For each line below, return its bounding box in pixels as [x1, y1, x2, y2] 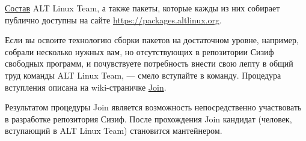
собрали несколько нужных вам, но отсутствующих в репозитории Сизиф [5, 45, 274, 58]
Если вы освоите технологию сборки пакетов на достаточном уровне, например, [5, 34, 299, 46]
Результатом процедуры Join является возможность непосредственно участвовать [5, 101, 302, 113]
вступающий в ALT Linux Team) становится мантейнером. [5, 124, 222, 137]
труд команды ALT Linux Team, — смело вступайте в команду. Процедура [5, 68, 281, 81]
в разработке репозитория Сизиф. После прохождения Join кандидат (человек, [5, 112, 292, 125]
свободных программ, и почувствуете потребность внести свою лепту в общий [5, 57, 293, 70]
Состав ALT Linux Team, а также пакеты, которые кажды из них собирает [5, 2, 280, 14]
